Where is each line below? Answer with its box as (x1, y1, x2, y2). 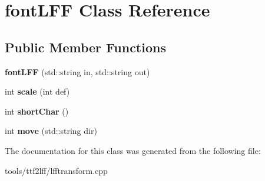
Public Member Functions (5, 38, 166, 56)
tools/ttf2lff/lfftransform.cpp (5, 164, 108, 176)
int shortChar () (5, 105, 69, 117)
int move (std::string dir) (5, 125, 97, 137)
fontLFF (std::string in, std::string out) (5, 65, 150, 78)
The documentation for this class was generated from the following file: (5, 144, 261, 156)
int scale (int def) (5, 85, 70, 98)
